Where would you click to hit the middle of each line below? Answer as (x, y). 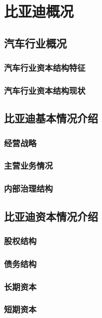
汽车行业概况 (35, 43)
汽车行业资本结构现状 (45, 90)
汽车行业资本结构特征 (45, 68)
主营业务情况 (29, 165)
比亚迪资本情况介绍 (51, 216)
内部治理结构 (29, 188)
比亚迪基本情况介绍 (51, 118)
